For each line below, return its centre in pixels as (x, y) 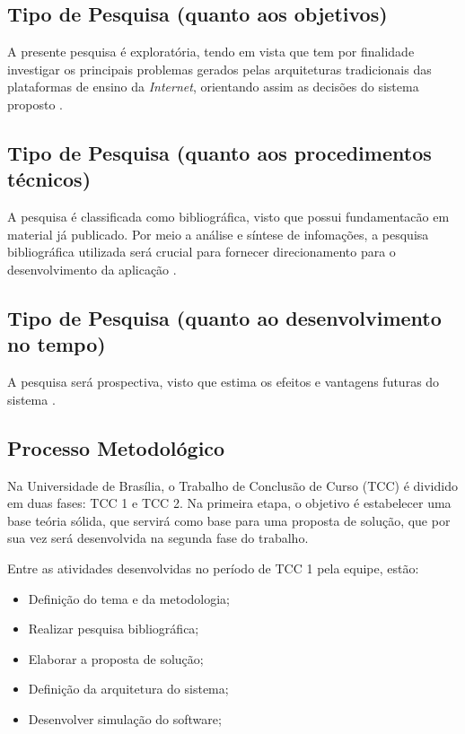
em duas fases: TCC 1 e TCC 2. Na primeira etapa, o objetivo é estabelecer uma (229, 503)
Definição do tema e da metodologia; (129, 598)
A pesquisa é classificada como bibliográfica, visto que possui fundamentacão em (228, 217)
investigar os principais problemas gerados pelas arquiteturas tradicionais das (219, 69)
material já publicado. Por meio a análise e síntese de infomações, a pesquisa (218, 234)
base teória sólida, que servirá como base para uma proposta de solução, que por (229, 520)
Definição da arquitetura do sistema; (128, 689)
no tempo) (57, 344)
